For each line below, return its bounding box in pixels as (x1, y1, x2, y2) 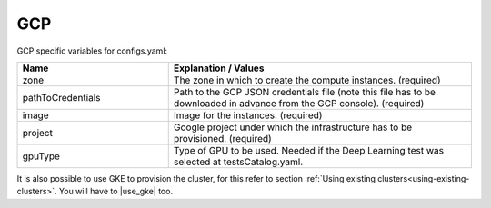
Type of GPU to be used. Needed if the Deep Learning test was (173, 144, 445, 156)
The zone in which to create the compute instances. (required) (173, 74, 441, 86)
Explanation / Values (173, 62, 265, 74)
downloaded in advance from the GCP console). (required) (173, 96, 425, 109)
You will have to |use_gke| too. (59, 186, 173, 197)
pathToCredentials (22, 91, 101, 104)
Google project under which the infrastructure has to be (173, 121, 413, 134)
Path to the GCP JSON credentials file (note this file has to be (173, 85, 436, 98)
